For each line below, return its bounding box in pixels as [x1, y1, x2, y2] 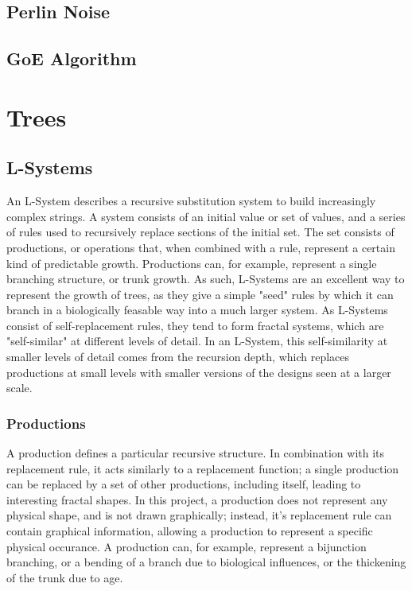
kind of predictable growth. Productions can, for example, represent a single [6, 255, 377, 271]
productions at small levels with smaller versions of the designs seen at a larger [6, 364, 391, 380]
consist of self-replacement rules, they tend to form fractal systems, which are [6, 317, 384, 333]
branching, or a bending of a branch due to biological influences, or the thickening [6, 554, 406, 570]
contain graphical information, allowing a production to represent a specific [6, 523, 373, 539]
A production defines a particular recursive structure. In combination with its [6, 445, 385, 461]
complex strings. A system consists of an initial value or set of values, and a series [6, 208, 406, 224]
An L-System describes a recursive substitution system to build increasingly [6, 192, 376, 209]
